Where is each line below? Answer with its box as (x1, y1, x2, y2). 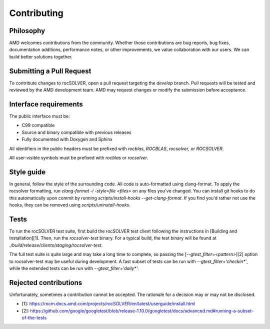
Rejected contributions (9, 278, 82, 287)
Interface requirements (9, 100, 83, 108)
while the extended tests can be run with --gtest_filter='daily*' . (9, 265, 139, 271)
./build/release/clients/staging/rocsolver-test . (9, 242, 103, 248)
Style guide (9, 167, 46, 176)
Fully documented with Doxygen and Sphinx (21, 136, 112, 142)
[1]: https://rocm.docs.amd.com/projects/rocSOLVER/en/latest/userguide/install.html (21, 300, 195, 307)
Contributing (9, 7, 63, 18)
